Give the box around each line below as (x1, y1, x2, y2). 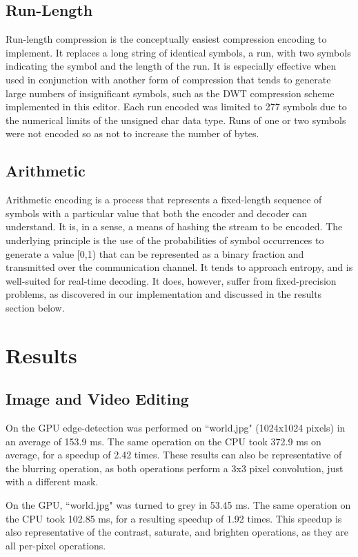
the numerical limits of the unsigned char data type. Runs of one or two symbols (6, 112, 346, 127)
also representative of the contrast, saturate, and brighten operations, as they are (6, 525, 348, 539)
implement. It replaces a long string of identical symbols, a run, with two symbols (6, 45, 351, 59)
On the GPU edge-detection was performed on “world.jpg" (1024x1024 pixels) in (6, 421, 346, 435)
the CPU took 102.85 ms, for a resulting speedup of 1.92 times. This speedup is (6, 511, 342, 525)
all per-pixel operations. (6, 538, 106, 552)
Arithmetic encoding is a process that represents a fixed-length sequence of (6, 192, 322, 207)
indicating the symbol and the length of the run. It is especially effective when (6, 59, 337, 73)
